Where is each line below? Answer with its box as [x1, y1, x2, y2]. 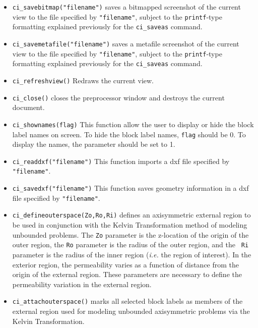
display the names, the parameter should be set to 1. [12, 139, 175, 149]
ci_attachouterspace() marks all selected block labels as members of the [12, 296, 243, 306]
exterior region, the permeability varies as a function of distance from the [12, 259, 239, 269]
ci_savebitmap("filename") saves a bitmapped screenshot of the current [12, 2, 241, 12]
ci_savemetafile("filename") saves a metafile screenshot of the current [12, 38, 239, 48]
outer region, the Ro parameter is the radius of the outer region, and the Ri [12, 239, 249, 250]
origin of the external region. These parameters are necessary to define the [12, 269, 242, 280]
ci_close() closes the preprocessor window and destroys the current [12, 92, 225, 102]
